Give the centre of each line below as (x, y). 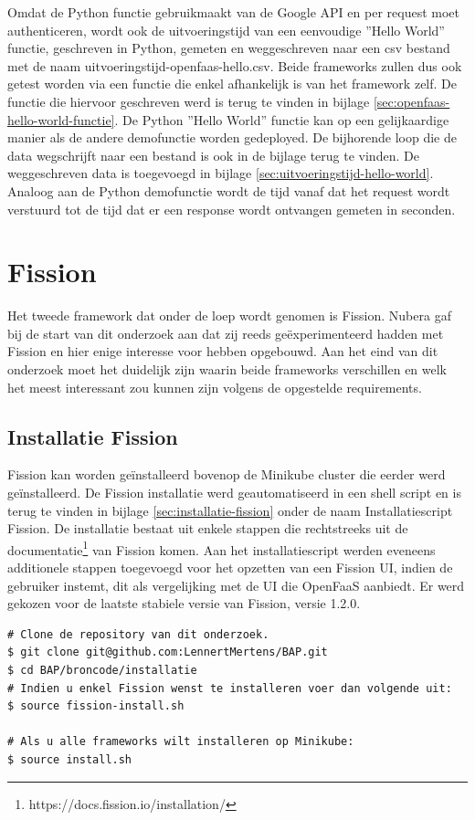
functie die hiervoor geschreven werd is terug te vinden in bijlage (189, 101)
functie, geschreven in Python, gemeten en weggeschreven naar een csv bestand (229, 48)
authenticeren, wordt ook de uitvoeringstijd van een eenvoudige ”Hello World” (226, 30)
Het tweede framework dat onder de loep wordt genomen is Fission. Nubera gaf (229, 315)
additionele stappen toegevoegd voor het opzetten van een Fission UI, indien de (230, 568)
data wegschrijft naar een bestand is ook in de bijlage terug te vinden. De (213, 155)
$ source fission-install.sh (96, 706)
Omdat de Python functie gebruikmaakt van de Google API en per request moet (233, 12)
